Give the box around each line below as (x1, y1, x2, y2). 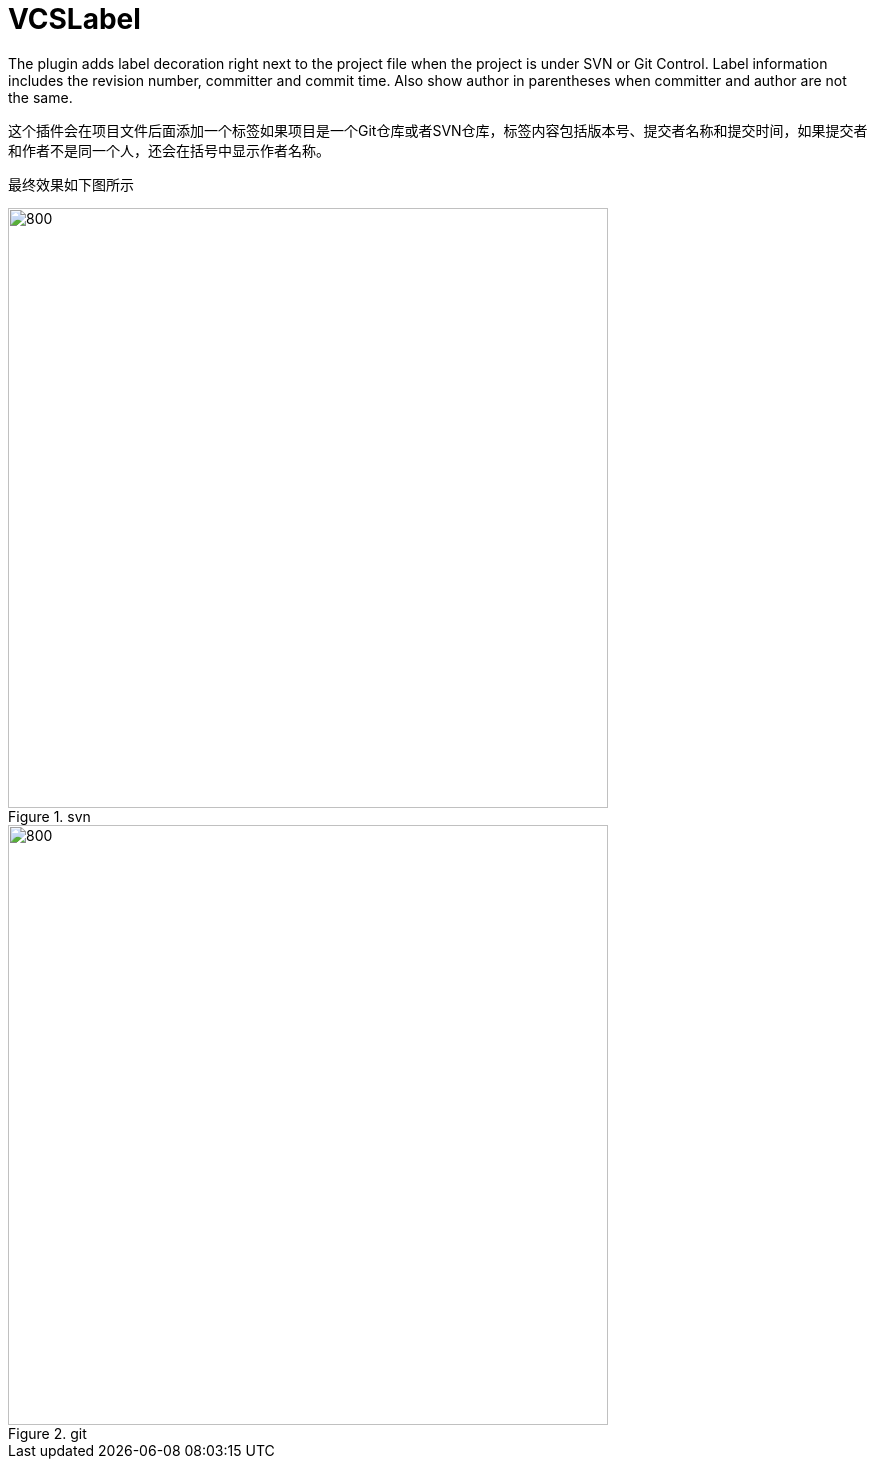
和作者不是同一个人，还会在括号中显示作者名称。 (8, 141, 330, 159)
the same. (8, 88, 73, 106)
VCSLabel (8, 2, 141, 36)
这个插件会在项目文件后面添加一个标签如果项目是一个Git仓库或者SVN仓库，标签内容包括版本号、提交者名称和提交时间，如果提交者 (8, 121, 868, 139)
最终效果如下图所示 (8, 175, 134, 193)
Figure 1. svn (8, 807, 91, 825)
